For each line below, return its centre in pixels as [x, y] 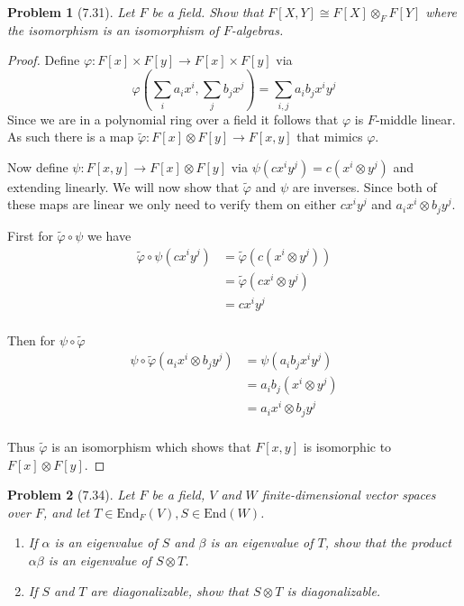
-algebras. [257, 29]
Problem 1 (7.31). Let [71, 12]
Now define [38, 166]
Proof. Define [44, 60]
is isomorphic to [347, 446]
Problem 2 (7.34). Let [71, 495]
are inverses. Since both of [364, 186]
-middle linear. [415, 119]
